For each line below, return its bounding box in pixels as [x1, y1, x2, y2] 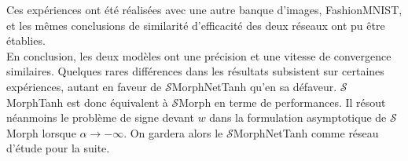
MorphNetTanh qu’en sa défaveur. [171, 78, 337, 94]
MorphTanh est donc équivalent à [6, 93, 168, 110]
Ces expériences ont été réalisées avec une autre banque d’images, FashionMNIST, [6, 2, 402, 17]
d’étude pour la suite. [6, 140, 110, 156]
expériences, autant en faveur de [6, 78, 162, 94]
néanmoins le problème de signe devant [6, 109, 194, 126]
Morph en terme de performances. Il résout [178, 93, 386, 110]
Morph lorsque [6, 124, 76, 141]
